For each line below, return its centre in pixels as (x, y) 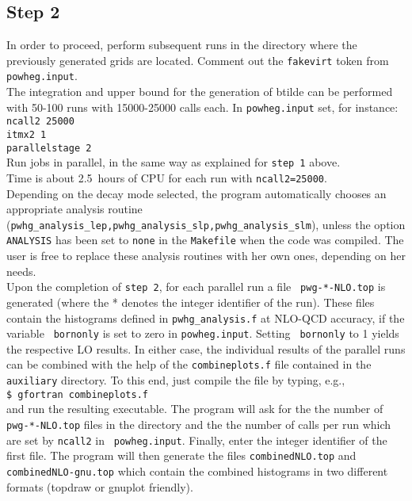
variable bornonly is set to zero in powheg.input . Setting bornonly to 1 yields (203, 333)
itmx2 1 (27, 135)
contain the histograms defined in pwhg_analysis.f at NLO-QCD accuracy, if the (206, 317)
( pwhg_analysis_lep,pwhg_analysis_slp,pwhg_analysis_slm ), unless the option (206, 224)
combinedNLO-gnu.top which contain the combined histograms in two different (197, 471)
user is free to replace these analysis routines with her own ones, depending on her (206, 256)
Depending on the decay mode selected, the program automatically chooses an (196, 193)
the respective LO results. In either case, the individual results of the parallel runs (206, 348)
